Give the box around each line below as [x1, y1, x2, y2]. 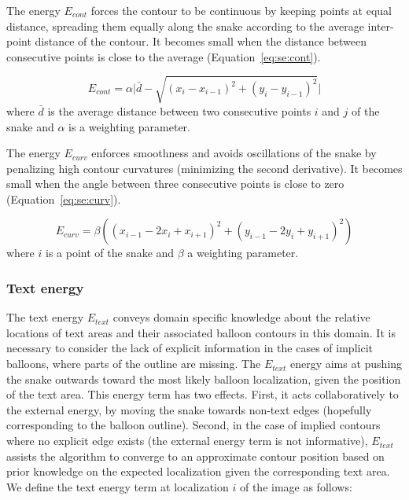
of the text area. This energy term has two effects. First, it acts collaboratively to [6, 386, 399, 403]
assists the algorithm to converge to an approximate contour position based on [6, 447, 385, 464]
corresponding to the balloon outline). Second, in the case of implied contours [6, 417, 381, 433]
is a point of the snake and [45, 244, 175, 261]
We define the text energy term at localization [6, 478, 229, 494]
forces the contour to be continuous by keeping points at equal [90, 2, 392, 18]
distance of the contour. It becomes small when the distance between [35, 33, 367, 50]
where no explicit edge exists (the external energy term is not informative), [6, 432, 368, 449]
